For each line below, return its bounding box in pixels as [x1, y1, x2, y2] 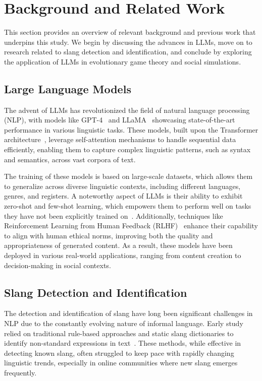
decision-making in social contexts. [4, 260, 111, 270]
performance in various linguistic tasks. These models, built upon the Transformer [4, 124, 258, 135]
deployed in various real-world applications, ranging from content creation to [4, 250, 241, 261]
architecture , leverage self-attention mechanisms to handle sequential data [4, 134, 236, 145]
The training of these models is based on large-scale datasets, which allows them [4, 171, 253, 181]
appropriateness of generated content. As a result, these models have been [4, 240, 233, 250]
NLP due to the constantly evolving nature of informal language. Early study [4, 318, 243, 328]
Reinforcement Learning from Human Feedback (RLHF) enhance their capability [4, 220, 258, 231]
